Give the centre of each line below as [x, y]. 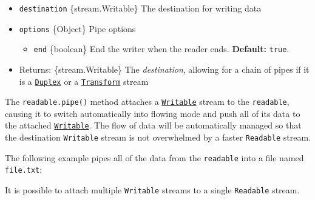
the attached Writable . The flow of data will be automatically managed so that [153, 125]
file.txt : [24, 169]
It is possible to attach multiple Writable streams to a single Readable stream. [152, 190]
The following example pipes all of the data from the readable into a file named [154, 157]
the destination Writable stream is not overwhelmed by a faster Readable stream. [158, 137]
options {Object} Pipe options [77, 28]
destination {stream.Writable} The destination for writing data [140, 8]
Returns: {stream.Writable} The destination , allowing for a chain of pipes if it [164, 69]
